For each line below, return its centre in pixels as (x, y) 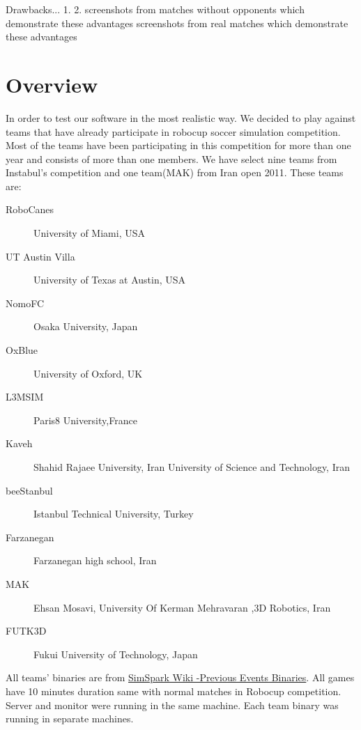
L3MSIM (25, 397)
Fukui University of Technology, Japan (116, 654)
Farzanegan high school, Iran (95, 560)
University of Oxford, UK (88, 373)
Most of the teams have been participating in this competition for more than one (178, 145)
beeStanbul (29, 490)
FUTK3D (26, 631)
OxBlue (22, 350)
